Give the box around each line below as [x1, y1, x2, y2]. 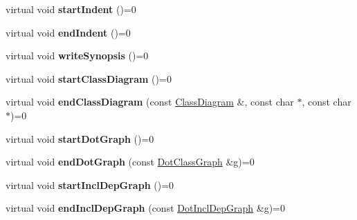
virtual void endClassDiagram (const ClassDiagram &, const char [6, 94, 294, 109]
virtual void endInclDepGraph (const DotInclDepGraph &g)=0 [6, 201, 286, 215]
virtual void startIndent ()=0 [6, 2, 136, 16]
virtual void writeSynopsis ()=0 [6, 48, 149, 63]
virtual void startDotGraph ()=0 [6, 131, 154, 146]
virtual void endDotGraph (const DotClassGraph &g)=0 [6, 154, 255, 169]
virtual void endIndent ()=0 [6, 25, 131, 39]
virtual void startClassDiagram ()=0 [6, 71, 172, 86]
